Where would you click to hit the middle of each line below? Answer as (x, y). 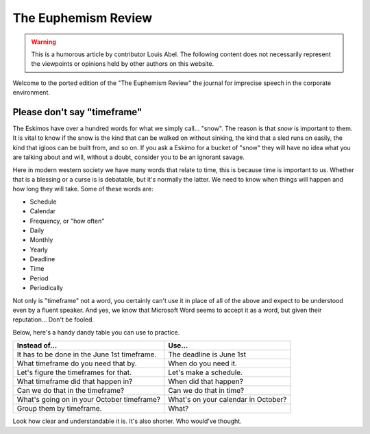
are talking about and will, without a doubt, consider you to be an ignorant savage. (128, 157)
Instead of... (37, 346)
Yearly (39, 250)
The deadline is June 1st (207, 354)
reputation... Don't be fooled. (53, 320)
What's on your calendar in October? (227, 400)
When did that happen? (206, 382)
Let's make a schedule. (206, 372)
